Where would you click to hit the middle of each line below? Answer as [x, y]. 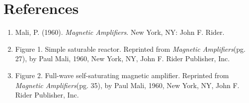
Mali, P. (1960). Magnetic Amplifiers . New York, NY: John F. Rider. [120, 32]
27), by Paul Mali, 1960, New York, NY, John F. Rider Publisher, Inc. [123, 58]
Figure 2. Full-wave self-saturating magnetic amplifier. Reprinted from [122, 75]
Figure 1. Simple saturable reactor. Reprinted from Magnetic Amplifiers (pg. [130, 49]
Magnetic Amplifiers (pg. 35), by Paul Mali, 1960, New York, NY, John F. [127, 85]
